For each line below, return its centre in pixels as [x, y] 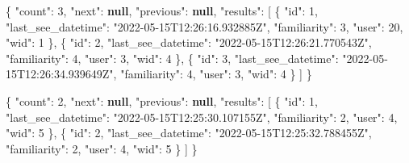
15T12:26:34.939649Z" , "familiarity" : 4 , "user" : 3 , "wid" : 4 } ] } [159, 74]
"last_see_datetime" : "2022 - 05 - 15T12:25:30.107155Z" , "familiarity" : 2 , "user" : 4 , [202, 117]
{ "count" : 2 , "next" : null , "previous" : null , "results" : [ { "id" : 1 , [162, 100]
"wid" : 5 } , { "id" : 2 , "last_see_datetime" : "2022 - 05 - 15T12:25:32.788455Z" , [189, 133]
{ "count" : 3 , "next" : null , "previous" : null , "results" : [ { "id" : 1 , [162, 10]
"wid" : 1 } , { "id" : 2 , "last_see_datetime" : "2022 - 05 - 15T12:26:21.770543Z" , [189, 42]
